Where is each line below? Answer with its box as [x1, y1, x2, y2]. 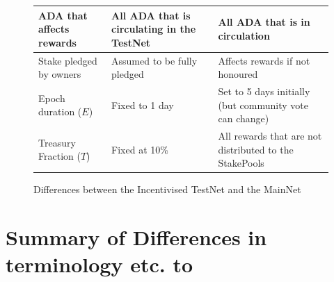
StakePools [218, 156, 264, 170]
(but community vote [218, 97, 308, 112]
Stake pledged [38, 53, 97, 67]
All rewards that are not [218, 128, 322, 142]
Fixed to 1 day [111, 97, 174, 112]
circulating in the [111, 22, 196, 36]
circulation [218, 28, 270, 42]
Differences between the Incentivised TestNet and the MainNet [33, 182, 301, 197]
